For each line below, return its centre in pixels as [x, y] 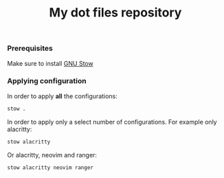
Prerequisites [30, 48]
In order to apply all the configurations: [63, 96]
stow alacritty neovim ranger [51, 167]
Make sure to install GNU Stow [51, 63]
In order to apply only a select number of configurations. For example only [112, 122]
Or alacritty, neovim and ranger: [52, 155]
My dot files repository [115, 13]
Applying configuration [47, 81]
